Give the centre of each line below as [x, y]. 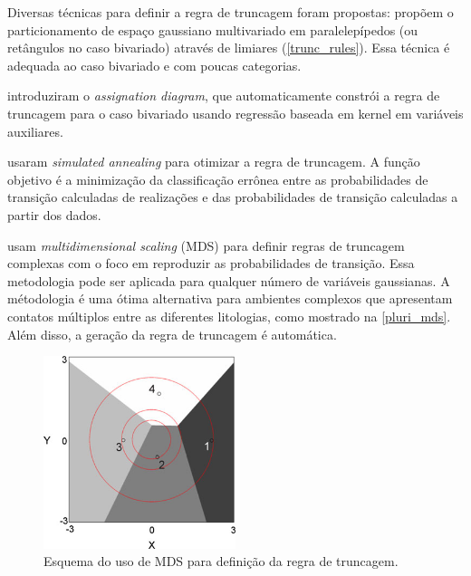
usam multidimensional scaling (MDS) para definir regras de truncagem [206, 245]
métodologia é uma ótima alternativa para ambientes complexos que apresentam [230, 298]
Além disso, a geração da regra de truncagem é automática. [172, 334]
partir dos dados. [54, 214]
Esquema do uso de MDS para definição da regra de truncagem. [221, 561]
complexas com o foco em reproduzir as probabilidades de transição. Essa [211, 263]
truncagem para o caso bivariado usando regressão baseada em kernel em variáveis [235, 113]
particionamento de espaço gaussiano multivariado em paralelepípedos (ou [213, 29]
